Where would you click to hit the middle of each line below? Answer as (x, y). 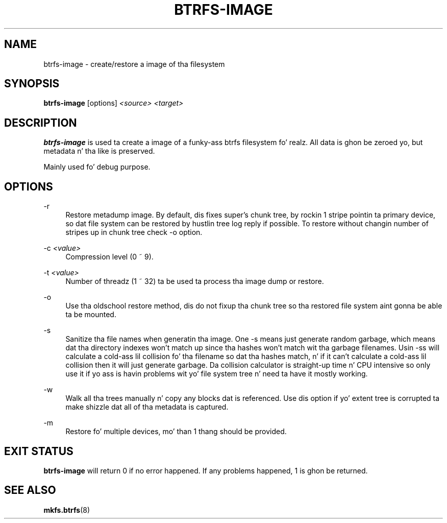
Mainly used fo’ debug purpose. (97, 167)
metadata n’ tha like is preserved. (99, 151)
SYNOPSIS (32, 84)
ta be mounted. (91, 315)
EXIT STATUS (39, 451)
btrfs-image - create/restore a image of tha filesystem (134, 64)
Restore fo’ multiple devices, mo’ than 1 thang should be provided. (176, 432)
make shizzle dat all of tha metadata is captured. (147, 407)
